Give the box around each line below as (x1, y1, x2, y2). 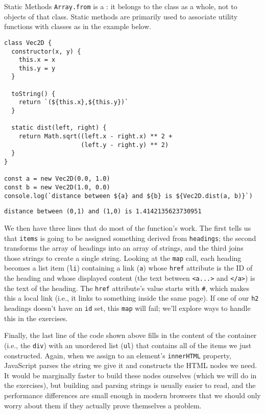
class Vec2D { (4, 39, 52, 46)
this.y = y (18, 64, 56, 72)
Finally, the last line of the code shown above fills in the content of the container (4, 330, 257, 340)
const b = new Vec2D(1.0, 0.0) (4, 184, 110, 191)
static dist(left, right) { (11, 124, 107, 132)
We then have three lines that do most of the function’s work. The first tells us (4, 222, 251, 233)
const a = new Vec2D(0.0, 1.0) (4, 175, 110, 183)
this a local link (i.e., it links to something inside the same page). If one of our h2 (4, 293, 259, 303)
